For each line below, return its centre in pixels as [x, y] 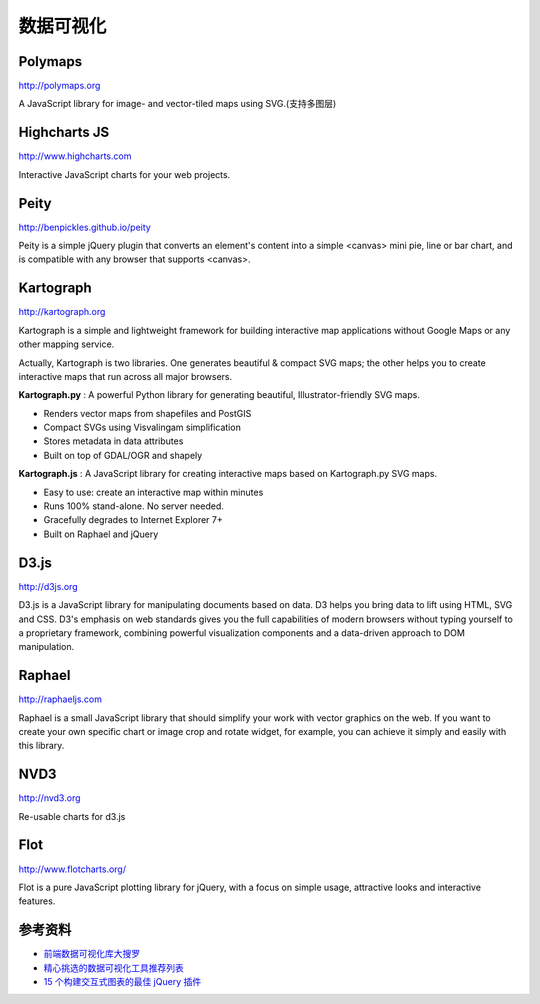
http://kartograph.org [62, 312]
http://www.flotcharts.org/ [72, 869]
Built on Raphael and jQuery [101, 534]
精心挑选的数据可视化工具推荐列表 [113, 967]
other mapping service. [66, 344]
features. [37, 901]
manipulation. [46, 647]
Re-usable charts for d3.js [72, 816]
